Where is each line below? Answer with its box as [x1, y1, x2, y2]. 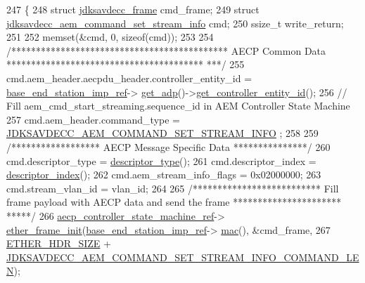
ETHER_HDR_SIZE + [6, 236, 111, 251]
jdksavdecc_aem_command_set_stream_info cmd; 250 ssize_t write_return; [6, 15, 344, 30]
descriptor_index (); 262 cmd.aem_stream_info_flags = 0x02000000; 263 [6, 167, 321, 182]
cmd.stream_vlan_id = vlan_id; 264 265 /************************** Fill [6, 180, 339, 195]
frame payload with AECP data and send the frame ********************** [6, 195, 342, 209]
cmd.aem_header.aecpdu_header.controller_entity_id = [6, 70, 252, 85]
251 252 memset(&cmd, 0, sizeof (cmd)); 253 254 [6, 29, 214, 44]
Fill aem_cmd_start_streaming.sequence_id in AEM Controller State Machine [6, 98, 350, 113]
